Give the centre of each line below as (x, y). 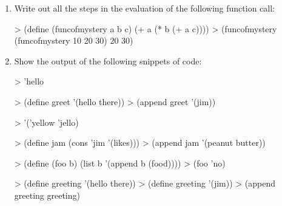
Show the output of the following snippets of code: (108, 60)
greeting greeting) (47, 195)
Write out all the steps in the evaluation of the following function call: (144, 8)
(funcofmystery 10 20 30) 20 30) (74, 40)
